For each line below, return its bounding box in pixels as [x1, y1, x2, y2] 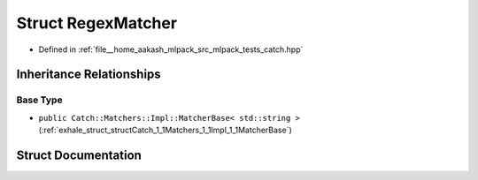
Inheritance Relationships [16, 67, 161, 82]
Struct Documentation [16, 147, 142, 162]
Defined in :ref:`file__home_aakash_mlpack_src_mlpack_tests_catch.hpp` [38, 44, 304, 55]
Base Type [16, 94, 63, 106]
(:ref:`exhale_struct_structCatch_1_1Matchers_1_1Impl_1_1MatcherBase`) [38, 124, 292, 136]
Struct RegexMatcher [16, 13, 177, 33]
